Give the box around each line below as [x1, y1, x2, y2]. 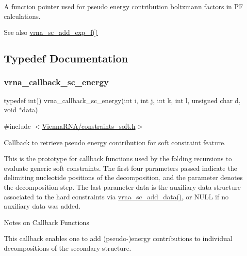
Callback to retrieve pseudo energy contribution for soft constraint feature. [4, 137, 226, 147]
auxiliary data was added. [4, 201, 81, 211]
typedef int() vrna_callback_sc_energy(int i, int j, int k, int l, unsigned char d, [4, 95, 241, 105]
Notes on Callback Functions [4, 217, 89, 227]
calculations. [4, 11, 41, 21]
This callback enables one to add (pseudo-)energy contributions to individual [4, 233, 232, 243]
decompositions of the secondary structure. [4, 242, 132, 253]
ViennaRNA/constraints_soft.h [42, 120, 136, 131]
